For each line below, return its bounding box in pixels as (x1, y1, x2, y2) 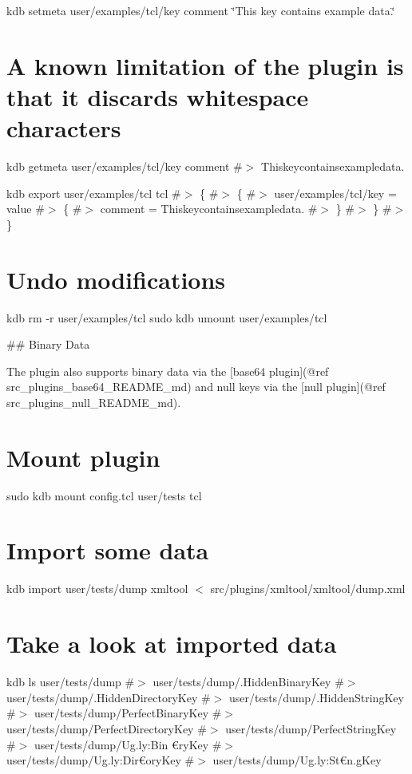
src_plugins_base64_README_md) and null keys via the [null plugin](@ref (6, 378, 386, 395)
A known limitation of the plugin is (6, 49, 404, 81)
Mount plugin (6, 440, 160, 473)
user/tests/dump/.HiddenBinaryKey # (153, 673, 344, 690)
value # (6, 200, 45, 217)
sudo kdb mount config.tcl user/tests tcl (6, 487, 202, 503)
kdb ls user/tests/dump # (6, 673, 135, 690)
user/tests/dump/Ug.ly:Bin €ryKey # (34, 736, 222, 752)
